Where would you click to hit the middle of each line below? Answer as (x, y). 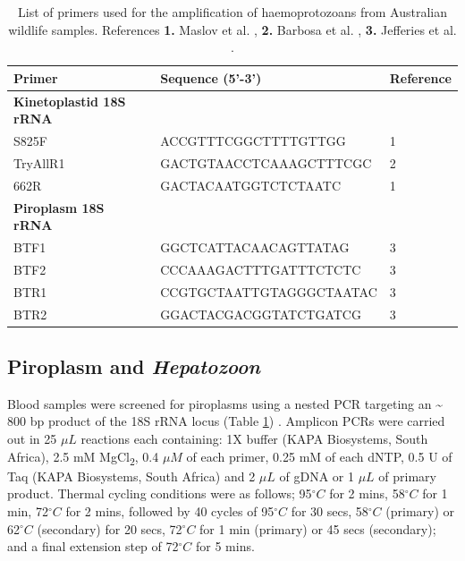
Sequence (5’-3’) (211, 77)
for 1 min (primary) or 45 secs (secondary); (318, 528)
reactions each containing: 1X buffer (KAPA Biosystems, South (254, 439)
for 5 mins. (225, 546)
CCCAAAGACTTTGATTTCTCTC (261, 269)
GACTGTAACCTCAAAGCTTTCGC (266, 162)
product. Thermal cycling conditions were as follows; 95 (160, 493)
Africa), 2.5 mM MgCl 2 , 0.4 (83, 457)
